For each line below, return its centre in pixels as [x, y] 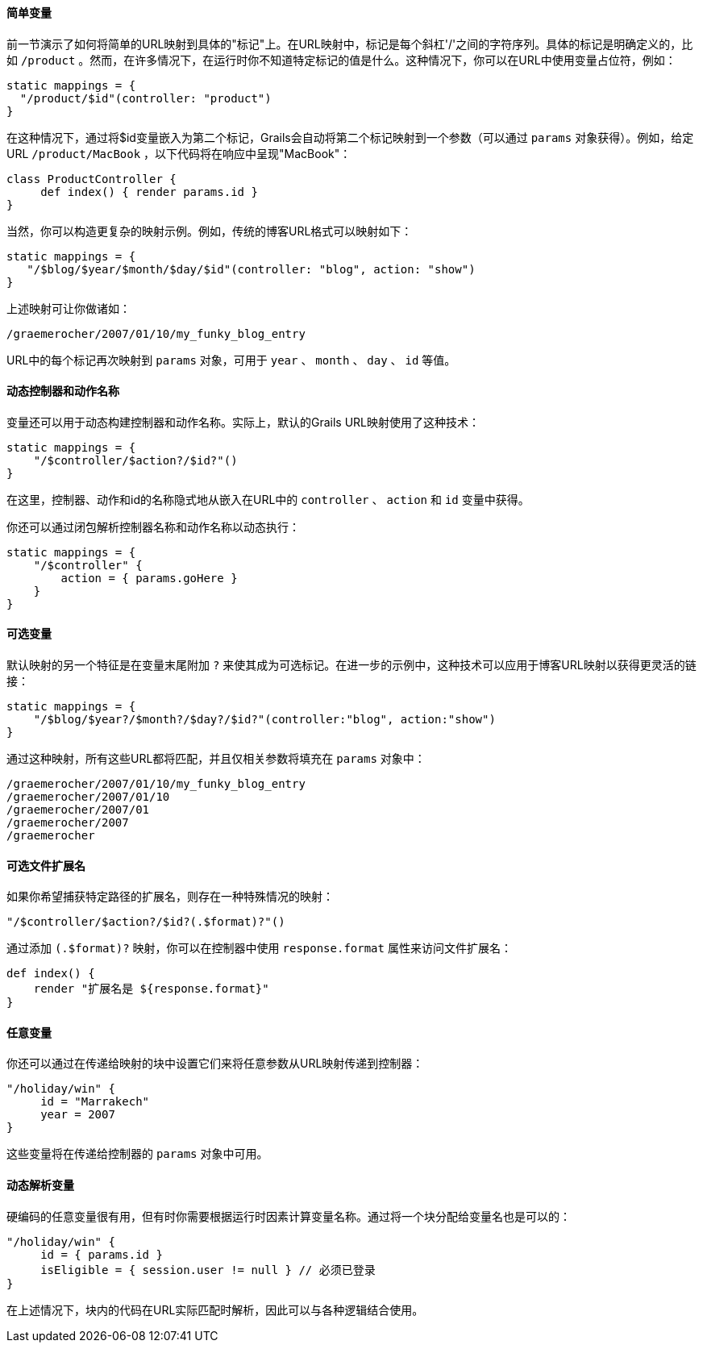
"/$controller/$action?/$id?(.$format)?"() [146, 922]
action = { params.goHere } [149, 578]
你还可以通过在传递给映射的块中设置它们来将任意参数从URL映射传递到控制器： [215, 1064]
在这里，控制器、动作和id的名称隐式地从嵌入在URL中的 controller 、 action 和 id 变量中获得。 [268, 499]
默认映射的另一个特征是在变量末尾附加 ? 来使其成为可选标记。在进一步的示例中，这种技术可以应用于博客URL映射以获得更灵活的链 [351, 665]
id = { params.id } [102, 1254]
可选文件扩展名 [46, 865]
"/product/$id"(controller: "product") [146, 98]
